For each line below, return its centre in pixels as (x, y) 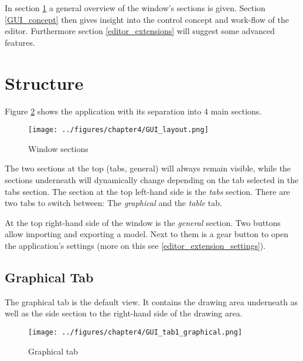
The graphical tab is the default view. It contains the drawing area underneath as (151, 301)
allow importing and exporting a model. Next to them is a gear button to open (147, 234)
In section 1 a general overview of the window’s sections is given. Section (135, 8)
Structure (44, 82)
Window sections (58, 148)
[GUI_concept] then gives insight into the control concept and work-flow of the (147, 19)
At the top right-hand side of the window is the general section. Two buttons (143, 222)
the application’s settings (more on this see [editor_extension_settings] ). (135, 245)
